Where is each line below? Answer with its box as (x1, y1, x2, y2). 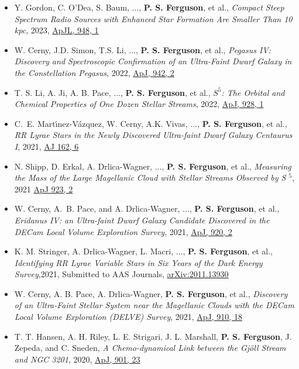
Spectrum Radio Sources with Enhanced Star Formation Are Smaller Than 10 (14, 12, 293, 25)
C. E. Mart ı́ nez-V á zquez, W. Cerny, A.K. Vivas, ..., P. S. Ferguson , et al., (14, 117, 287, 129)
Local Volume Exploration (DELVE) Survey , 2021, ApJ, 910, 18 (14, 311, 242, 323)
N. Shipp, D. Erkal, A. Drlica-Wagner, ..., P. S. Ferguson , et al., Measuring (14, 160, 291, 172)
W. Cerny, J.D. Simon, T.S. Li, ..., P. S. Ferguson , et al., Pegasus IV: (14, 43, 271, 56)
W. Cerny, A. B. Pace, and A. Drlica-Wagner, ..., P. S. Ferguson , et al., (14, 202, 280, 215)
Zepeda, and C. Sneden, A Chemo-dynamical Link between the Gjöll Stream (14, 342, 286, 354)
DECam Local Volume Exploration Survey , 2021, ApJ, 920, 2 (14, 225, 232, 237)
